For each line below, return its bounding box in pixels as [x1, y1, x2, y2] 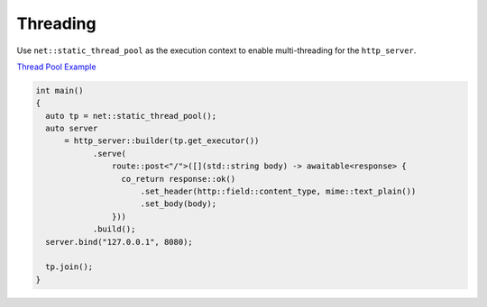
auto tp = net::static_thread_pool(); [45, 111, 216, 121]
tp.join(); [45, 262, 94, 272]
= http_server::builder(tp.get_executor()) [64, 136, 260, 146]
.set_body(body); [140, 199, 216, 209]
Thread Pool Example [16, 61, 96, 72]
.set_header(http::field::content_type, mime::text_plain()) [140, 186, 417, 197]
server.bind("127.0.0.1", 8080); [45, 237, 193, 247]
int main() [35, 86, 84, 95]
